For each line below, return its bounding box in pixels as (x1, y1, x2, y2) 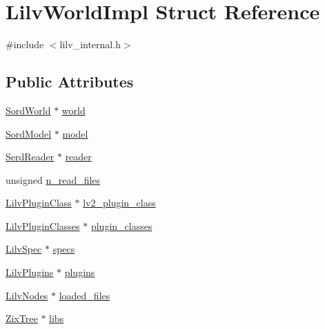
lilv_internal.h (59, 37, 121, 52)
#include (6, 37, 44, 52)
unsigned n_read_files (6, 172, 101, 187)
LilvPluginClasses (6, 218, 80, 233)
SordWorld (6, 103, 51, 117)
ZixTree (6, 311, 38, 326)
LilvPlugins (6, 265, 54, 279)
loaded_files (59, 288, 110, 302)
